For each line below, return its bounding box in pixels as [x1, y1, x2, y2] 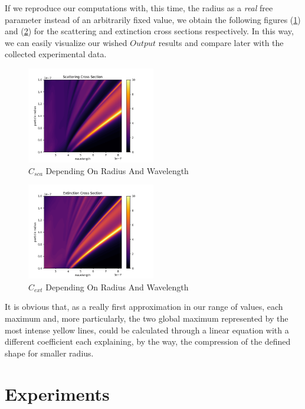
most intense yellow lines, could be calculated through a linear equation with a [5, 323, 289, 336]
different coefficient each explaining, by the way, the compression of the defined [5, 335, 291, 348]
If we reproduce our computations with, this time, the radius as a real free [5, 2, 273, 14]
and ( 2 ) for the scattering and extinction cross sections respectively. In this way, [5, 25, 294, 37]
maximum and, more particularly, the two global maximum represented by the [5, 312, 288, 324]
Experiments [5, 381, 110, 405]
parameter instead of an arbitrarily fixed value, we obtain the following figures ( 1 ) [5, 13, 301, 25]
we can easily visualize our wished [5, 36, 127, 48]
